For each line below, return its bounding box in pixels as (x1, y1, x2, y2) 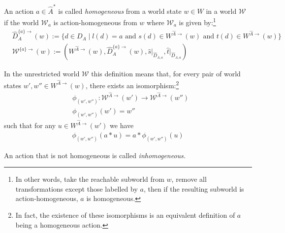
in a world (206, 5, 237, 16)
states (4, 80, 22, 90)
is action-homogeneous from (53, 17, 137, 27)
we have (110, 120, 134, 131)
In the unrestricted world (4, 68, 80, 79)
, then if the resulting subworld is (143, 183, 244, 194)
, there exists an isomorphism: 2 (85, 78, 179, 90)
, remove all (171, 174, 207, 184)
